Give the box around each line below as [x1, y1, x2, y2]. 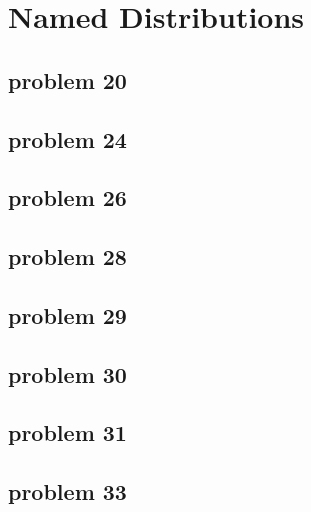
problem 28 [8, 241, 127, 272]
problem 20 [8, 64, 127, 95]
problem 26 [8, 182, 127, 213]
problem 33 [8, 476, 127, 507]
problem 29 [8, 299, 127, 330]
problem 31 [8, 417, 127, 448]
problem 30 [8, 358, 127, 389]
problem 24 [8, 123, 127, 154]
